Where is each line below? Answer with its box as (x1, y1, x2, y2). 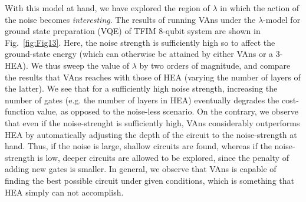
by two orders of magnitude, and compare (139, 59, 291, 71)
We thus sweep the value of (31, 59, 130, 71)
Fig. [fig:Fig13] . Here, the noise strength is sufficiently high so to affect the (5, 36, 275, 48)
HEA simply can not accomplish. (5, 186, 124, 198)
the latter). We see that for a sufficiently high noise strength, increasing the (5, 82, 278, 95)
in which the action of (220, 2, 300, 14)
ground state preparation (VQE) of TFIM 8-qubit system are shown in (5, 25, 261, 37)
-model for (263, 13, 301, 25)
